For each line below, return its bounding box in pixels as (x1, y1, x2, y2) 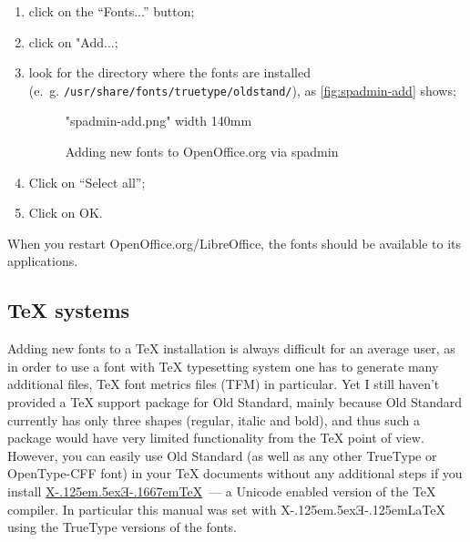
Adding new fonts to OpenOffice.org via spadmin (65, 142, 339, 161)
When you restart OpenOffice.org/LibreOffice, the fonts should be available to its (7, 233, 462, 252)
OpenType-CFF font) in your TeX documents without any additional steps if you (7, 464, 463, 483)
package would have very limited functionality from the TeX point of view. (7, 428, 424, 447)
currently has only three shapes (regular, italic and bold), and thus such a (7, 410, 420, 429)
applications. (7, 251, 78, 271)
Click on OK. (28, 203, 103, 222)
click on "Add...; (28, 32, 118, 51)
